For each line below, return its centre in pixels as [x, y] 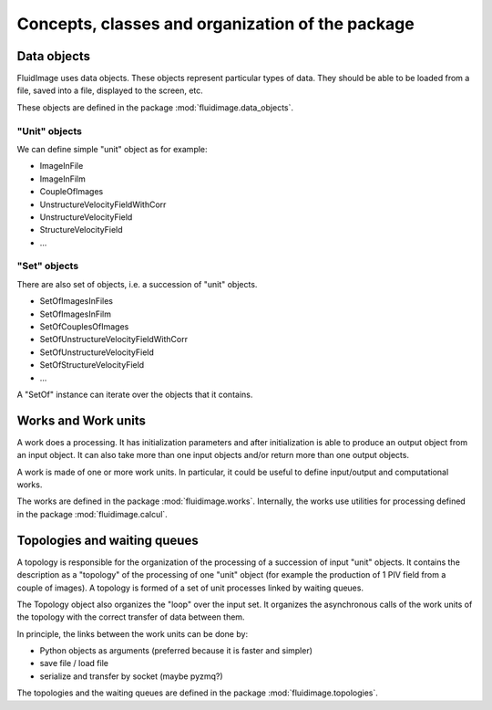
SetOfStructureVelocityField [92, 365]
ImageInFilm [62, 179]
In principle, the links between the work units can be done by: [133, 633]
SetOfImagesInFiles [77, 301]
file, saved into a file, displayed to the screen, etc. [110, 90]
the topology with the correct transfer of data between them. [131, 617]
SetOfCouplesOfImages [84, 327]
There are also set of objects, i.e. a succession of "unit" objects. [137, 284]
